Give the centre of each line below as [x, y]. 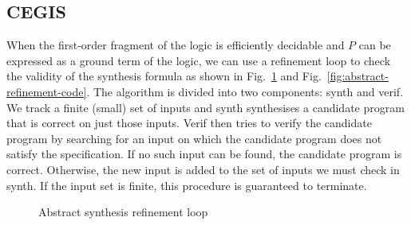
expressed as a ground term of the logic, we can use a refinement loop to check [199, 60]
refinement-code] [47, 91]
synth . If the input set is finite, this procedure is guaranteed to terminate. [187, 185]
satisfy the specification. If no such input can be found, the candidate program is [204, 154]
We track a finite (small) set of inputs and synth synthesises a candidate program [205, 107]
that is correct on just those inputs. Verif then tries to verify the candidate [189, 123]
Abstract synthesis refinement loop [123, 212]
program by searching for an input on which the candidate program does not [194, 138]
